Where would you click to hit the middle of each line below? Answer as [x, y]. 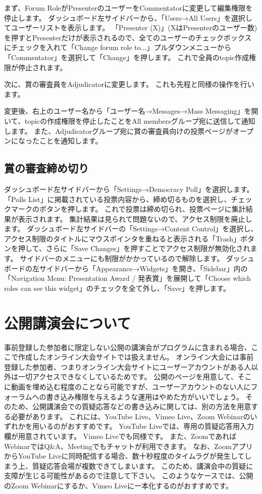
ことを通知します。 [71, 141]
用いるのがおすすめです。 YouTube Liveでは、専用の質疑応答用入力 [143, 426]
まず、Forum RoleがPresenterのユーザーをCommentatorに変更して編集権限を [128, 8]
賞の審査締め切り [46, 168]
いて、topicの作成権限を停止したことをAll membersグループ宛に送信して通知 [130, 120]
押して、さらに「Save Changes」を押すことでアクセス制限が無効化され [134, 248]
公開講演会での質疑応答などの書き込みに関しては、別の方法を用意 [142, 406]
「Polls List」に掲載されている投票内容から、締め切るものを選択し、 [118, 199]
